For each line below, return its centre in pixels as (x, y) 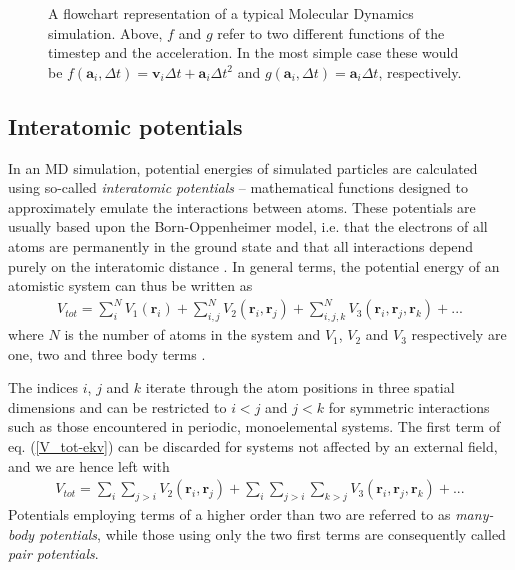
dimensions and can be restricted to (117, 406)
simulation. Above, (105, 32)
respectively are (459, 334)
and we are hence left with (89, 465)
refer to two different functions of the (331, 32)
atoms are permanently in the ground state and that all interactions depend (241, 245)
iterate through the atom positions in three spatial (300, 387)
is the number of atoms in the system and (192, 334)
